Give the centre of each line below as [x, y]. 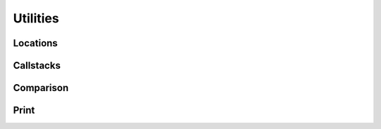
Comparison [41, 88]
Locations [35, 43]
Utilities [36, 18]
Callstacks [37, 66]
